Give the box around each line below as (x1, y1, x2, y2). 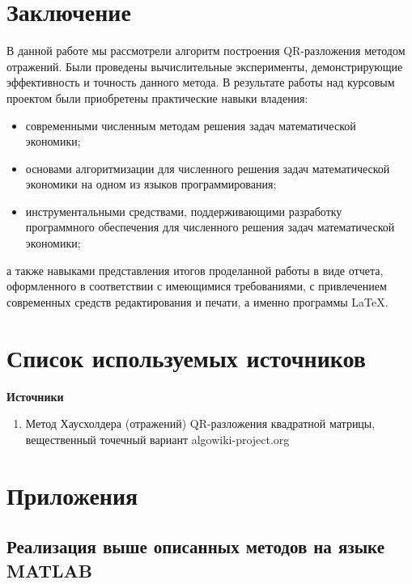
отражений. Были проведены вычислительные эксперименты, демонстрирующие (6, 57, 403, 74)
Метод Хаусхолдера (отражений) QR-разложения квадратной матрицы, (25, 415, 376, 432)
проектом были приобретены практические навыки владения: (6, 89, 308, 106)
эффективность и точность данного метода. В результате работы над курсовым (6, 74, 395, 91)
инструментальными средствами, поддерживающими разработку (25, 202, 342, 219)
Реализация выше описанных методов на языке (6, 534, 385, 559)
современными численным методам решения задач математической (25, 116, 356, 133)
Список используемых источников (6, 341, 366, 374)
